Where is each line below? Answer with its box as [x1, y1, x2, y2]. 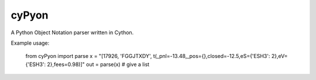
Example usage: [11, 39, 50, 46]
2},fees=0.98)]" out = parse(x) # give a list [47, 61, 150, 68]
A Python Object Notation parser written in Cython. [11, 29, 134, 36]
